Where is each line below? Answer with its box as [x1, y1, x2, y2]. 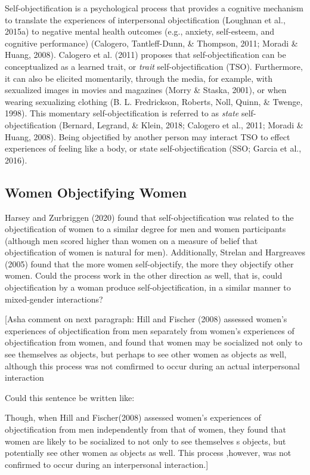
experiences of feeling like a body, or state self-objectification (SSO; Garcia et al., [5, 142, 302, 155]
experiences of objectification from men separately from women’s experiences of [5, 324, 294, 337]
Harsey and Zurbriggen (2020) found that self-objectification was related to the [5, 211, 294, 223]
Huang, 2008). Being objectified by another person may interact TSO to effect [5, 130, 290, 143]
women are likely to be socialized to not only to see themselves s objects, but [5, 434, 286, 447]
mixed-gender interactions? [5, 292, 103, 305]
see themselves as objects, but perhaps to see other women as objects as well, [5, 348, 287, 360]
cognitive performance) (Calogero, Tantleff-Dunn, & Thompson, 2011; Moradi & [5, 36, 298, 49]
